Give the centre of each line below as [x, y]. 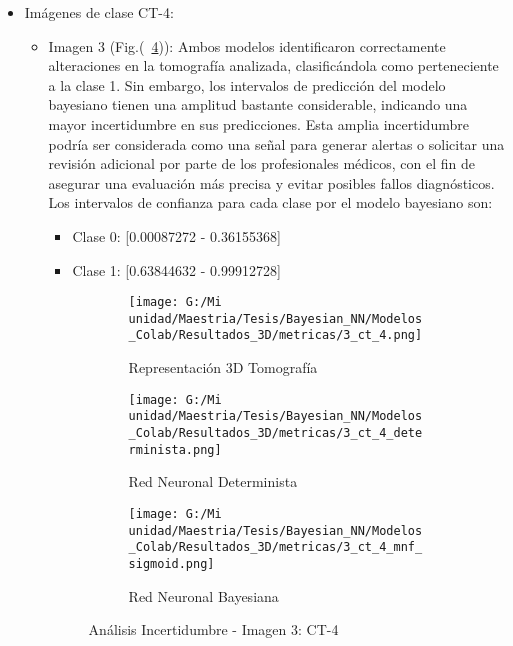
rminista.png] [175, 449]
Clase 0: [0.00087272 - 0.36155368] [176, 235]
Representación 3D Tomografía [223, 367]
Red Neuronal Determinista [213, 481]
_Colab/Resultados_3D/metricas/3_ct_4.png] [275, 335]
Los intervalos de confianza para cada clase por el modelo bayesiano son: [270, 202]
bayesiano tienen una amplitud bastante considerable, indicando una [258, 104]
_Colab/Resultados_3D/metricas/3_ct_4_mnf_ [275, 547]
